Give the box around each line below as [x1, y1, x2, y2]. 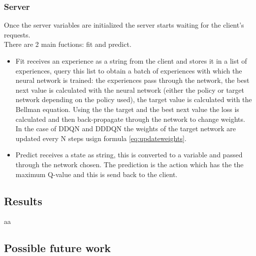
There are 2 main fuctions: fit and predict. [4, 39, 131, 49]
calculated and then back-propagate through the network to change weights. [15, 113, 245, 124]
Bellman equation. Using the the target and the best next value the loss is [15, 104, 239, 114]
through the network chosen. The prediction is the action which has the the [15, 159, 244, 169]
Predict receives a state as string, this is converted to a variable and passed [15, 149, 243, 160]
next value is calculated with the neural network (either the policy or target [15, 84, 245, 95]
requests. [4, 29, 31, 39]
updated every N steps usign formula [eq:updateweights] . [15, 133, 187, 143]
